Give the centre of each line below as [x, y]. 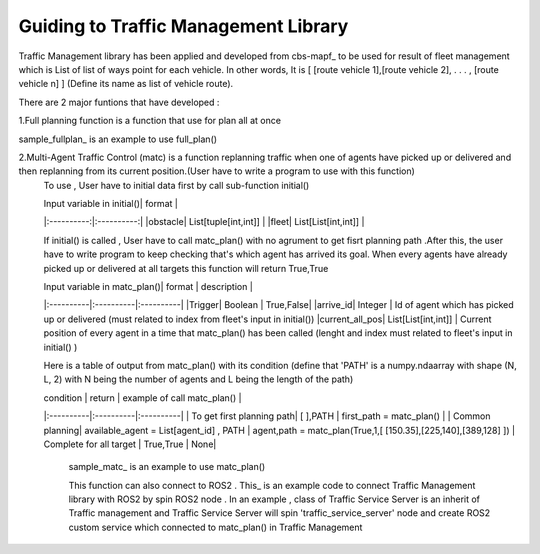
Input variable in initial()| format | [111, 204]
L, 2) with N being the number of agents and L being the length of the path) [198, 379]
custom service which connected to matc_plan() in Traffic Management [215, 527]
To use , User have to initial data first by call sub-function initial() [176, 185]
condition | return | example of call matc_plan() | [142, 397]
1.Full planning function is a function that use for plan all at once [150, 121]
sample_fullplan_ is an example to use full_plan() [118, 139]
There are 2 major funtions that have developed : [119, 102]
